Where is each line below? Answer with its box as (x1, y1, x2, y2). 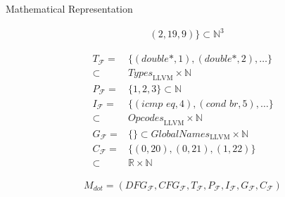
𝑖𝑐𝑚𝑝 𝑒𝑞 (141, 99, 175, 110)
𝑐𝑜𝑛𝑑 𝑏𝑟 (205, 99, 239, 110)
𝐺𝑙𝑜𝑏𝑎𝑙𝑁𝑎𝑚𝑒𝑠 (151, 129, 210, 139)
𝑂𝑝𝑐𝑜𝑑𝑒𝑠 (127, 113, 164, 124)
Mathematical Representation (6, 1, 133, 15)
